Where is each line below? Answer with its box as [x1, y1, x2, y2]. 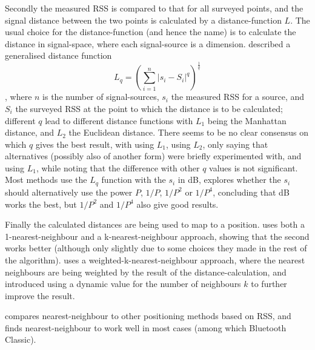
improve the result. [5, 289, 75, 302]
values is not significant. [209, 161, 298, 174]
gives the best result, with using [35, 137, 154, 150]
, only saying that [202, 137, 268, 150]
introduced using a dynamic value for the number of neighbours [5, 277, 241, 290]
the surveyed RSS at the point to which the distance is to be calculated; [15, 102, 283, 114]
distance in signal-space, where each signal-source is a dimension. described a [5, 37, 291, 50]
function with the [101, 173, 166, 186]
